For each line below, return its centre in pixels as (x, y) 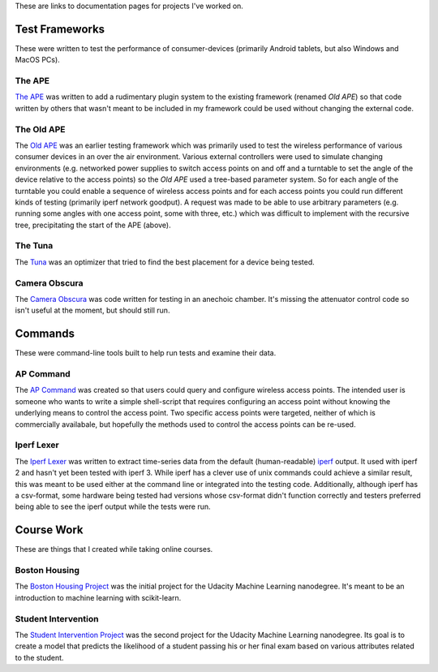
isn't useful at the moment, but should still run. (92, 310)
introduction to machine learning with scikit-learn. (98, 597)
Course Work (49, 530)
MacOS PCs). (37, 60)
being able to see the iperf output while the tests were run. (113, 506)
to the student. (39, 657)
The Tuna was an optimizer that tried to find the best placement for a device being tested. (165, 262)
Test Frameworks (60, 29)
